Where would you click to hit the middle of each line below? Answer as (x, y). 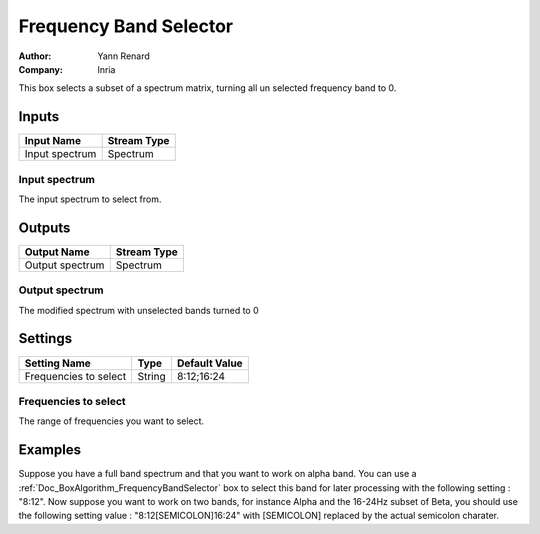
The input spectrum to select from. (90, 199)
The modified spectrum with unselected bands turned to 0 (138, 310)
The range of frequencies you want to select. (111, 421)
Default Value (210, 363)
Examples (50, 450)
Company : (41, 69)
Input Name (53, 141)
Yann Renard (123, 56)
